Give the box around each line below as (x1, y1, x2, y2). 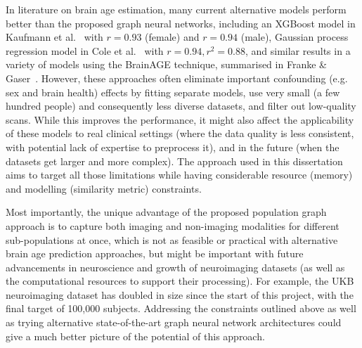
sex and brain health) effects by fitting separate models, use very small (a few (6, 84, 340, 99)
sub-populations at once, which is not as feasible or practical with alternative (6, 232, 338, 247)
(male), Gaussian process (240, 30, 349, 44)
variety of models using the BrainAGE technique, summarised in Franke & (6, 57, 327, 72)
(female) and (145, 30, 200, 44)
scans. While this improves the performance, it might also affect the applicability (6, 112, 354, 127)
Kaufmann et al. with (6, 30, 103, 44)
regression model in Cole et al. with (6, 43, 164, 58)
